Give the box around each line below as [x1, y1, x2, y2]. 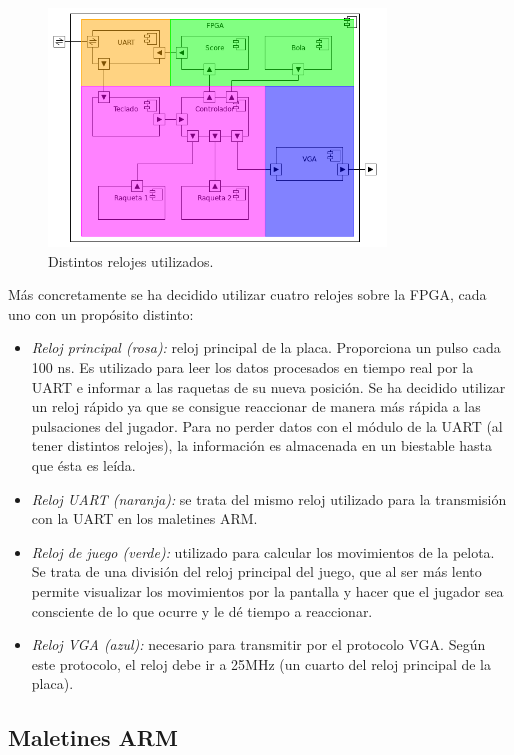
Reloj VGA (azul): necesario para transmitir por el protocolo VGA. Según [31, 634, 486, 655]
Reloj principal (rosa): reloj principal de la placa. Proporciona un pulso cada [31, 337, 501, 358]
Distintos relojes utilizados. [48, 250, 214, 271]
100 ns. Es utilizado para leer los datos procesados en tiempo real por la [31, 357, 474, 378]
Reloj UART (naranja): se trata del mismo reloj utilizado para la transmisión [31, 488, 507, 509]
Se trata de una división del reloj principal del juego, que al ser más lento [31, 561, 482, 582]
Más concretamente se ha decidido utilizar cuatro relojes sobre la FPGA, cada [8, 284, 487, 305]
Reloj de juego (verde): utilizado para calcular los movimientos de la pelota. [31, 541, 495, 562]
